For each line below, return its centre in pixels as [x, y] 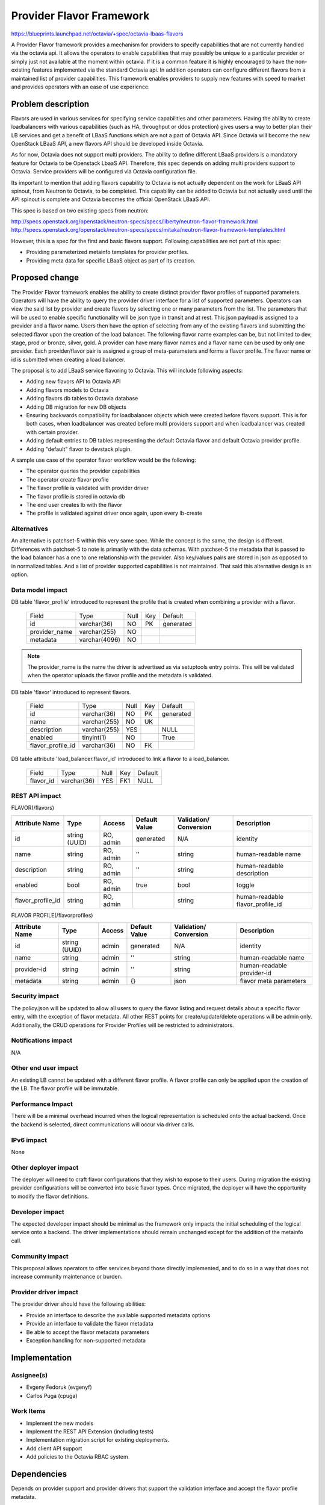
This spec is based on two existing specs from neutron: [80, 210]
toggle [246, 885]
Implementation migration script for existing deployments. [98, 1440]
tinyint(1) [94, 737]
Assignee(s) [29, 1375]
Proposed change [45, 278]
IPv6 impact [29, 1140]
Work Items [28, 1411]
